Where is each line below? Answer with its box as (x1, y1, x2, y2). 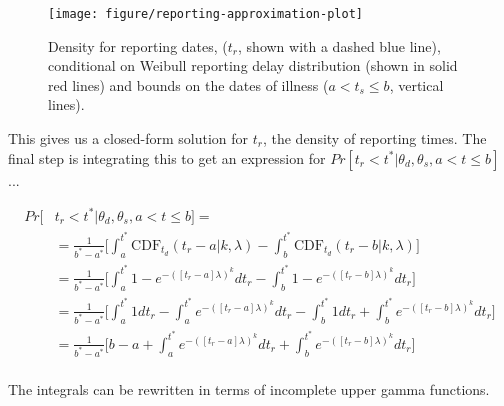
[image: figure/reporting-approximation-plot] (48, 7, 363, 21)
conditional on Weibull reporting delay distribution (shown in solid (48, 55, 458, 76)
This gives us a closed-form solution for (8, 128, 249, 149)
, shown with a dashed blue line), (238, 35, 441, 56)
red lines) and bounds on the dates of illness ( (48, 74, 329, 95)
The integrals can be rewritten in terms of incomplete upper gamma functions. (8, 378, 490, 399)
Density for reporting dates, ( (48, 35, 228, 56)
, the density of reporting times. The (262, 128, 487, 149)
